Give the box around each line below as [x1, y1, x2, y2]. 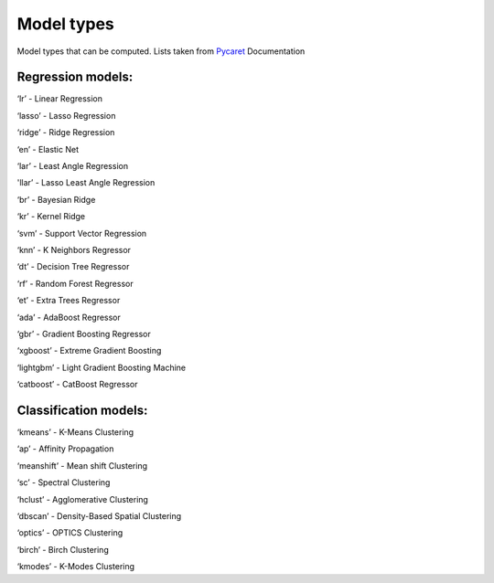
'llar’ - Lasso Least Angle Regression [16, 177, 156, 188]
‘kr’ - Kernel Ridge [16, 211, 86, 222]
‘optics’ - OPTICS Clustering [16, 527, 123, 538]
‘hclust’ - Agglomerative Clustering [16, 493, 148, 504]
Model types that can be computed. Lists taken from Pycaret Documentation [16, 46, 306, 57]
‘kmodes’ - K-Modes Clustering [16, 561, 135, 572]
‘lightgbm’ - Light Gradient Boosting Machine [16, 362, 187, 373]
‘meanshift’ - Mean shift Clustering [16, 460, 148, 471]
